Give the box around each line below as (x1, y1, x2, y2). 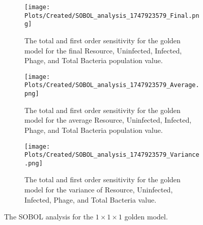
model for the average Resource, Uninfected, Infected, (24, 115, 192, 125)
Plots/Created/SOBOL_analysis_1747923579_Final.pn (24, 12, 199, 19)
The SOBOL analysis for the (4, 211, 94, 222)
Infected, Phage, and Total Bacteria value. (24, 194, 157, 205)
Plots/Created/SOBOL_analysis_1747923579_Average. (24, 81, 199, 89)
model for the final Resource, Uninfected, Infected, (24, 45, 182, 55)
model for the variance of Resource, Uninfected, (24, 184, 173, 195)
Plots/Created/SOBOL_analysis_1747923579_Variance (24, 151, 199, 159)
